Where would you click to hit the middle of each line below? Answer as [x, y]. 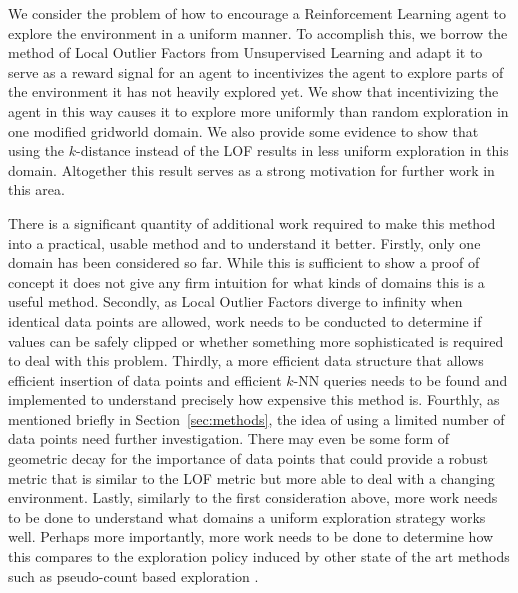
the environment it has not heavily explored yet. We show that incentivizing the [253, 91]
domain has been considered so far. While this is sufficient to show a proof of [244, 262]
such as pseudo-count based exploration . [133, 575]
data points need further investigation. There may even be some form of [228, 438]
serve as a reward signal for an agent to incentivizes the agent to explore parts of [256, 71]
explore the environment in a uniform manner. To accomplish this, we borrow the [258, 32]
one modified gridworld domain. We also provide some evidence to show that [243, 130]
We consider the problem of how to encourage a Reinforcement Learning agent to [257, 13]
